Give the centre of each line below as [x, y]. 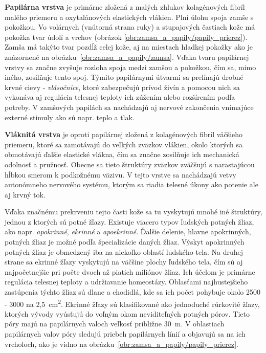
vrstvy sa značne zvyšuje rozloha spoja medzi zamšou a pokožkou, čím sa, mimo [130, 67]
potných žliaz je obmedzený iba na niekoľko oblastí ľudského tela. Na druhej [124, 251]
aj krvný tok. [25, 194]
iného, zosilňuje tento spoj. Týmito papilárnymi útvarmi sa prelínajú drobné [124, 77]
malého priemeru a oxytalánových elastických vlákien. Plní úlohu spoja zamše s [129, 17]
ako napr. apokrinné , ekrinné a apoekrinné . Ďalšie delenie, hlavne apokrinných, [128, 231]
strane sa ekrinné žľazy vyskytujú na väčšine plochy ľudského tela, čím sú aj [124, 262]
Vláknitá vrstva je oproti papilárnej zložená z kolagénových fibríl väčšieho [124, 134]
